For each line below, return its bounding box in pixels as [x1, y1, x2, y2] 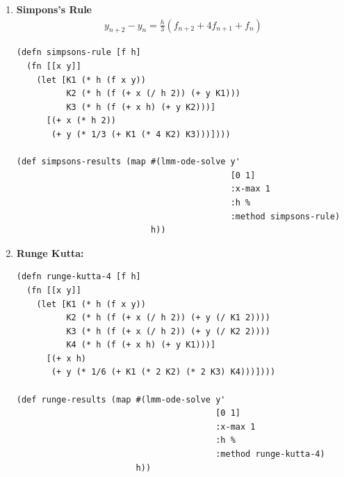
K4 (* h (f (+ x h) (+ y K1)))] [66, 340, 216, 350]
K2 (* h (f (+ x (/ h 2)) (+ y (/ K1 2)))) [66, 313, 270, 323]
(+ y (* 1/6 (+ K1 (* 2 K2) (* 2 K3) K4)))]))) [51, 367, 276, 377]
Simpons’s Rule [16, 2, 92, 16]
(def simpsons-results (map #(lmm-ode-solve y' [16, 157, 240, 167]
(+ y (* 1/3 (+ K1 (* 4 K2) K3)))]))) [51, 129, 231, 139]
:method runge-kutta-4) [215, 449, 325, 460]
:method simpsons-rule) [230, 211, 341, 221]
